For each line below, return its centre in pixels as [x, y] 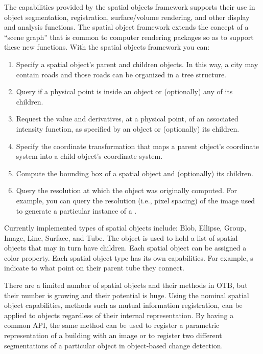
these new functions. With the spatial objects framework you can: [107, 47]
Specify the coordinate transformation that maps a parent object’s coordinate [138, 146]
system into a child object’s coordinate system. [89, 156]
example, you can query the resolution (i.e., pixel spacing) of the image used [136, 200]
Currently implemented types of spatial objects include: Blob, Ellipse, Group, [125, 228]
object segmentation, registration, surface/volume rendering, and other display [127, 17]
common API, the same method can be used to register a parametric [112, 325]
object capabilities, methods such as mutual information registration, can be [123, 305]
